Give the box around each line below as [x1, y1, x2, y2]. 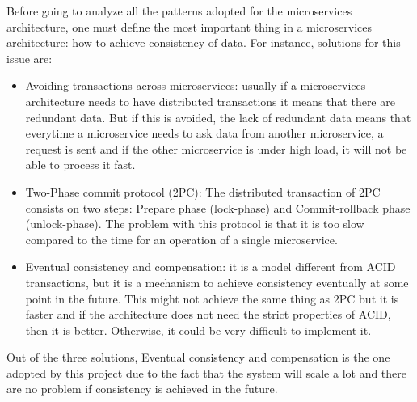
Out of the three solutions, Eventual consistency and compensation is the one [6, 349, 390, 366]
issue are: [6, 49, 53, 66]
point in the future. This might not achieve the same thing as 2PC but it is [25, 290, 399, 307]
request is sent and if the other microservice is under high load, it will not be [25, 140, 407, 157]
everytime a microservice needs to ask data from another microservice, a [25, 125, 384, 142]
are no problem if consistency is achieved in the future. [6, 380, 278, 397]
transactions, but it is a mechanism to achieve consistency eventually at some [25, 273, 409, 290]
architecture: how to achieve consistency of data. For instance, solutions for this [6, 34, 401, 51]
